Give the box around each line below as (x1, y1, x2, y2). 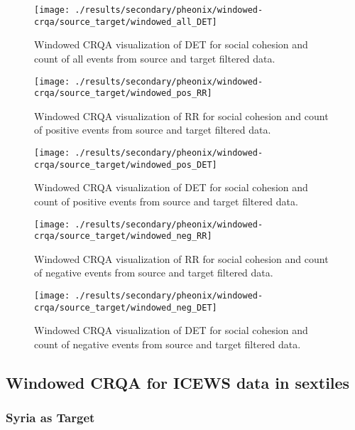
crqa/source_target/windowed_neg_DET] (34, 302, 217, 313)
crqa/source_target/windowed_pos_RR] (34, 88, 212, 99)
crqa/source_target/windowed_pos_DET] (34, 159, 217, 170)
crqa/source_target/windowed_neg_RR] (34, 231, 212, 242)
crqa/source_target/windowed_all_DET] (34, 16, 217, 27)
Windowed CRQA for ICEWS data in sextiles (6, 371, 350, 393)
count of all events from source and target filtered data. (34, 50, 275, 65)
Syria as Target (6, 409, 95, 426)
